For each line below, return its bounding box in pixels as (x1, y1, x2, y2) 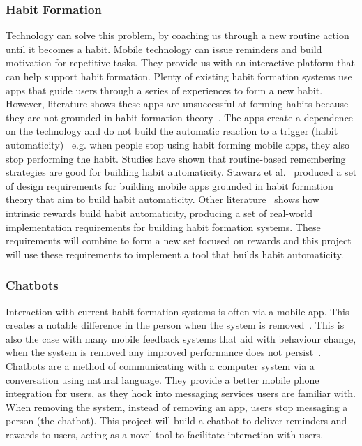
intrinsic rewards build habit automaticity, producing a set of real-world (6, 205, 312, 220)
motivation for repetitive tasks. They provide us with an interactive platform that (6, 55, 355, 70)
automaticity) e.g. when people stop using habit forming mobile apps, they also (6, 137, 350, 151)
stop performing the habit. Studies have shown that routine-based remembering (6, 151, 346, 165)
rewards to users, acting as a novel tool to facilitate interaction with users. (6, 426, 324, 441)
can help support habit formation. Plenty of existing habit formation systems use (6, 69, 352, 83)
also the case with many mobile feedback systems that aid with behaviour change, (6, 331, 356, 345)
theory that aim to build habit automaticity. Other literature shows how (6, 192, 319, 207)
